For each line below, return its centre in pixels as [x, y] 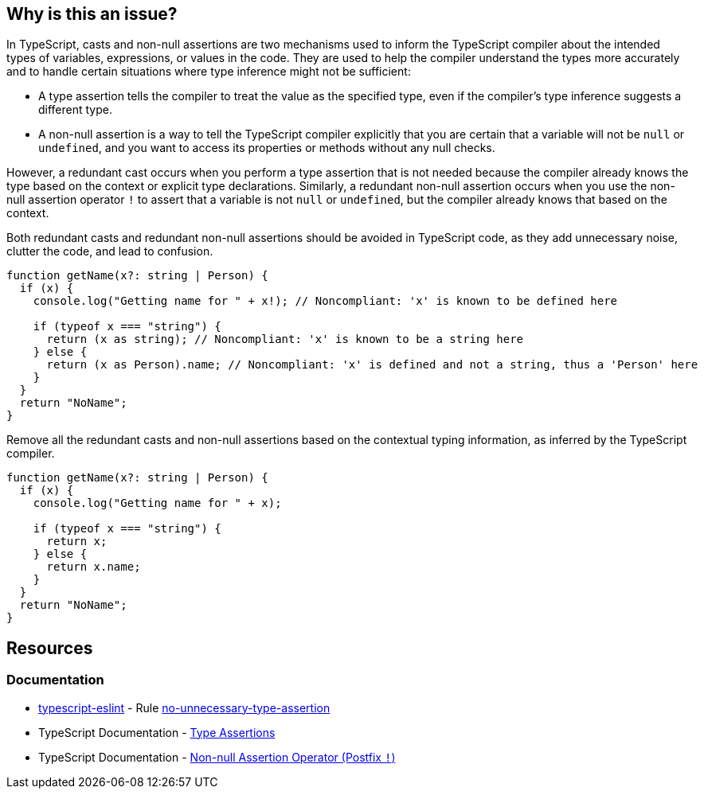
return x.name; [94, 567]
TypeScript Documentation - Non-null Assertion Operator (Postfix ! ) [217, 757]
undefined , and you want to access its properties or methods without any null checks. [267, 148]
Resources [50, 648]
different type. [76, 110]
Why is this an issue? [92, 14]
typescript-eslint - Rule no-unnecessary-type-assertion [184, 707]
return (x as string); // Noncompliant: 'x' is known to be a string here [285, 339]
